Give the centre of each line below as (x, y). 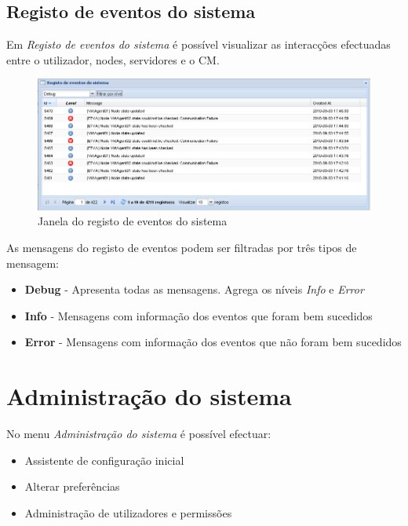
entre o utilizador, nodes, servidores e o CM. (113, 59)
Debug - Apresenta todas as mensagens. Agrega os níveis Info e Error (194, 289)
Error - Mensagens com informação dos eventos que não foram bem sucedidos (213, 342)
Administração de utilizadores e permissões (128, 512)
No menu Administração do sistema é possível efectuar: (139, 434)
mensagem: (33, 263)
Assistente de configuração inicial (104, 460)
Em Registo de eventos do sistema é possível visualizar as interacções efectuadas (199, 44)
